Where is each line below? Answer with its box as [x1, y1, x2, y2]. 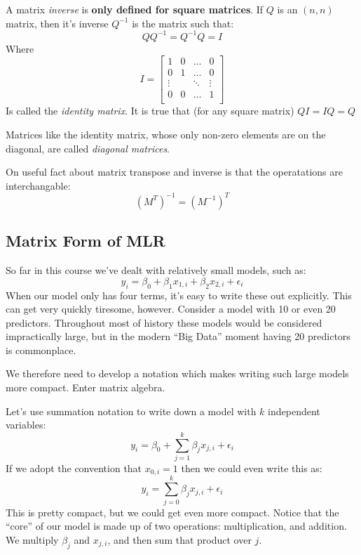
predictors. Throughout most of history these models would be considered [6, 315, 322, 329]
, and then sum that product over [107, 532, 252, 547]
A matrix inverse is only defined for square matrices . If [6, 2, 264, 16]
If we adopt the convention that [6, 460, 142, 475]
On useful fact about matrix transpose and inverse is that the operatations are [6, 164, 343, 179]
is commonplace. [6, 342, 76, 357]
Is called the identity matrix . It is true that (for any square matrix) [6, 103, 294, 118]
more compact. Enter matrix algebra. [6, 380, 165, 395]
